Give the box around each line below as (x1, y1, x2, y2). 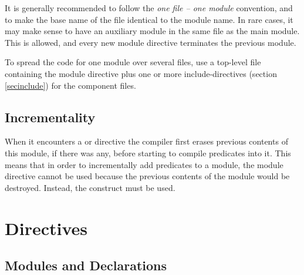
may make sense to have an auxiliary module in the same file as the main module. (5, 25, 300, 37)
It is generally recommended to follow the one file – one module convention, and (5, 2, 293, 14)
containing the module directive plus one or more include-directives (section (5, 67, 277, 79)
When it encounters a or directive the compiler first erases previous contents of (5, 135, 288, 147)
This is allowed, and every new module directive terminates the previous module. (5, 36, 296, 48)
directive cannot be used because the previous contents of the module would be (5, 170, 290, 182)
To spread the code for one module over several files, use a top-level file (5, 56, 261, 68)
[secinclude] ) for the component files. (5, 79, 136, 91)
